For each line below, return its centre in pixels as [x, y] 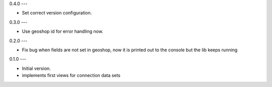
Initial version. [37, 68]
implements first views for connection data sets [71, 75]
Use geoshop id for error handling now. [62, 31]
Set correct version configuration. [57, 13]
